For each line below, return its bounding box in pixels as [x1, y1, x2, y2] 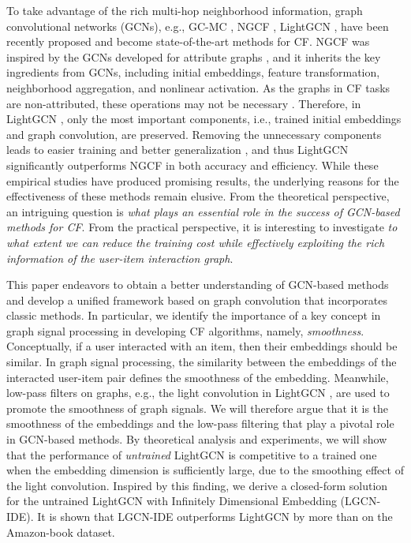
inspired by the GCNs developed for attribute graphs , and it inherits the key [6, 48, 381, 65]
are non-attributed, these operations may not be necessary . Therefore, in [6, 95, 361, 111]
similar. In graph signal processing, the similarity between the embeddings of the [6, 354, 397, 370]
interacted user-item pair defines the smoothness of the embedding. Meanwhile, [6, 369, 389, 385]
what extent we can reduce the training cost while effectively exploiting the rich [6, 234, 385, 250]
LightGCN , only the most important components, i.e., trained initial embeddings [6, 110, 402, 127]
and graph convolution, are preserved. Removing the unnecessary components [6, 125, 382, 142]
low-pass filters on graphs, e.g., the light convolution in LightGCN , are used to [6, 384, 390, 401]
